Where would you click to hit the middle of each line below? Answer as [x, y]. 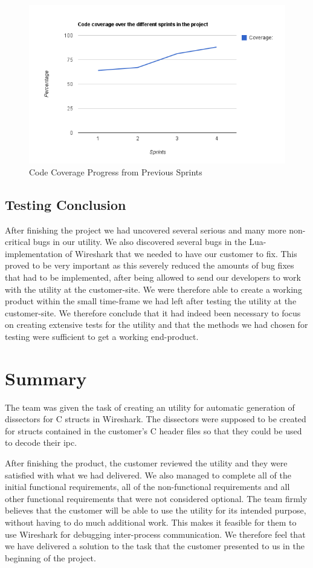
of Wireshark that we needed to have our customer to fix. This [181, 253]
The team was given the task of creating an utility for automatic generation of [150, 407]
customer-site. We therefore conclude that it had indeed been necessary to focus [153, 312]
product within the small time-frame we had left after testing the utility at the [151, 301]
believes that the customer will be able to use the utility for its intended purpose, [156, 510]
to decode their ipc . [41, 442]
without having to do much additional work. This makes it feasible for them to [151, 522]
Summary [46, 378]
